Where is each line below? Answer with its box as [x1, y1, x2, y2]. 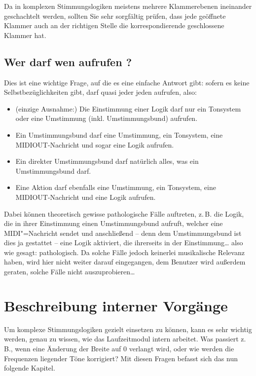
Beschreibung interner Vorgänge [4, 295, 228, 315]
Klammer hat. [4, 30, 46, 40]
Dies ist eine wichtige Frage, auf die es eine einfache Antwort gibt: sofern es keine [4, 77, 250, 87]
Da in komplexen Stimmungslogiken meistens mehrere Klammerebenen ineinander [4, 1, 252, 11]
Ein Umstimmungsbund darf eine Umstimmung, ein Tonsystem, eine [15, 129, 223, 140]
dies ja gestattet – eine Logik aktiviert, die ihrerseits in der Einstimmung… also [4, 237, 243, 248]
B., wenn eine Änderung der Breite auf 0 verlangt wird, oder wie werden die [4, 343, 234, 353]
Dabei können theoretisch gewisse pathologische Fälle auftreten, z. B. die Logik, [4, 208, 244, 219]
